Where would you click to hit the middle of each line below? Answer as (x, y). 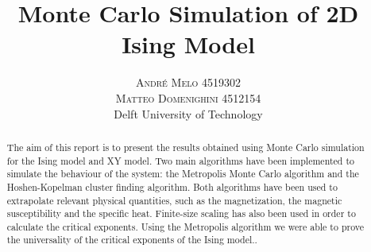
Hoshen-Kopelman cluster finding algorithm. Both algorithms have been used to (172, 186)
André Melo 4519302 (188, 82)
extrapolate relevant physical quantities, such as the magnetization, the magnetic (174, 200)
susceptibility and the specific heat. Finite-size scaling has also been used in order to (181, 213)
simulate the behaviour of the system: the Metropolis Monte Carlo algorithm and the (183, 174)
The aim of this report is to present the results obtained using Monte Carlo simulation (185, 147)
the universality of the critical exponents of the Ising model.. (132, 240)
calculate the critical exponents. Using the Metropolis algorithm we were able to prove (185, 226)
